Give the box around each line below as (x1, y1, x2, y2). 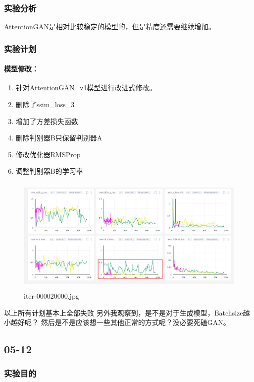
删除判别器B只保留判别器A (15, 132, 102, 143)
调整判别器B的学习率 (15, 166, 83, 176)
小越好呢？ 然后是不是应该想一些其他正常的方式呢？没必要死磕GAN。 (4, 317, 230, 327)
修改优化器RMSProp (15, 149, 81, 159)
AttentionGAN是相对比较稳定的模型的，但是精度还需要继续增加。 (4, 21, 215, 32)
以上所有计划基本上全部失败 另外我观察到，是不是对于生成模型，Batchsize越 (4, 307, 250, 318)
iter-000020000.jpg (24, 290, 79, 301)
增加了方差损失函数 (15, 116, 78, 126)
